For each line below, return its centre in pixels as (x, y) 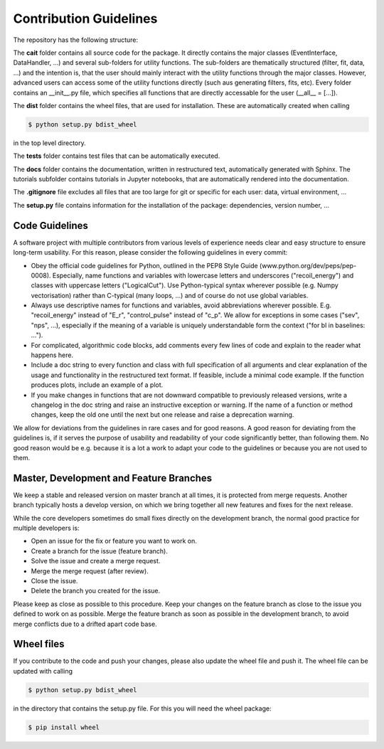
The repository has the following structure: (76, 40)
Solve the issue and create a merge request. (96, 561)
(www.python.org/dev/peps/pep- (308, 265)
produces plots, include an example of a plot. (97, 385)
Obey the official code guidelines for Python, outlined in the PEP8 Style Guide (145, 265)
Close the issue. (54, 580)
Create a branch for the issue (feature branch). (100, 551)
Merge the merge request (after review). (90, 571)
